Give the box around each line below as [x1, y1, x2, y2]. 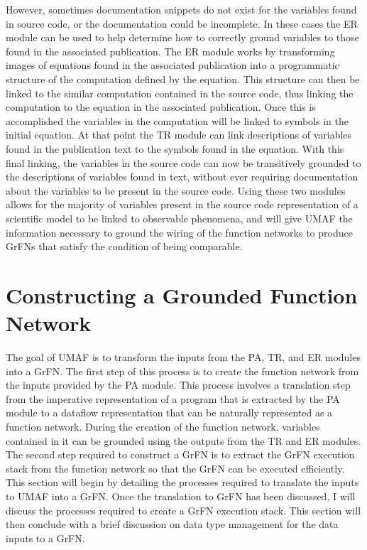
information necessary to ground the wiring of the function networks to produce [6, 225, 353, 239]
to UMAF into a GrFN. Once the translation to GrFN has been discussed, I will [6, 488, 356, 503]
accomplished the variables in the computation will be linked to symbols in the [6, 113, 349, 128]
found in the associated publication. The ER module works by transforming [6, 43, 335, 58]
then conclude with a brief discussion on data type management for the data [6, 517, 339, 532]
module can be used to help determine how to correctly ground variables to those [6, 30, 359, 45]
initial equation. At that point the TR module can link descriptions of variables [6, 127, 352, 142]
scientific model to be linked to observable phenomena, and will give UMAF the [6, 210, 353, 225]
